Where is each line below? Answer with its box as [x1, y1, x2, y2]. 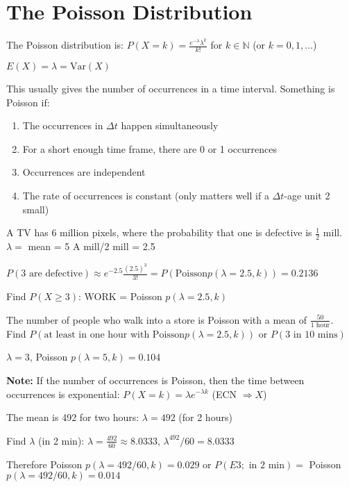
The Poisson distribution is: [6, 38, 124, 52]
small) [22, 201, 49, 216]
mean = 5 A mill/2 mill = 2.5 [28, 239, 155, 254]
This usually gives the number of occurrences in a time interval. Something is [6, 81, 335, 96]
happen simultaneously [121, 118, 219, 133]
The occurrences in [22, 118, 103, 133]
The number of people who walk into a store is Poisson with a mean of [6, 312, 307, 327]
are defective [28, 269, 83, 279]
